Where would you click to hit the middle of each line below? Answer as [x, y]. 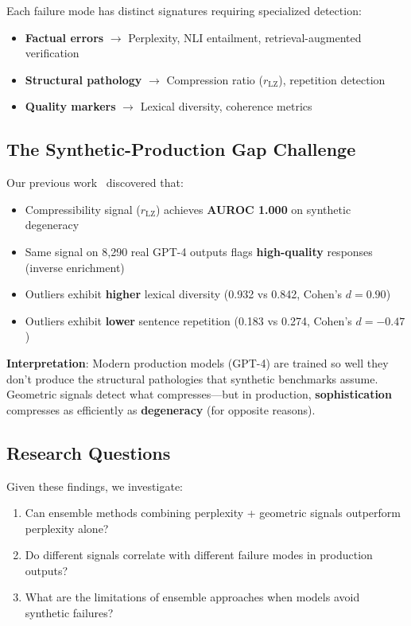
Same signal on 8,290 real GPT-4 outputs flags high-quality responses [199, 251]
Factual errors [64, 37]
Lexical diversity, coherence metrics [226, 106]
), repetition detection [332, 79]
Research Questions [89, 452]
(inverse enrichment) [75, 267]
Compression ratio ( [215, 79]
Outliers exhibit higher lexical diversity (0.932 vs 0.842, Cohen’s [184, 294]
